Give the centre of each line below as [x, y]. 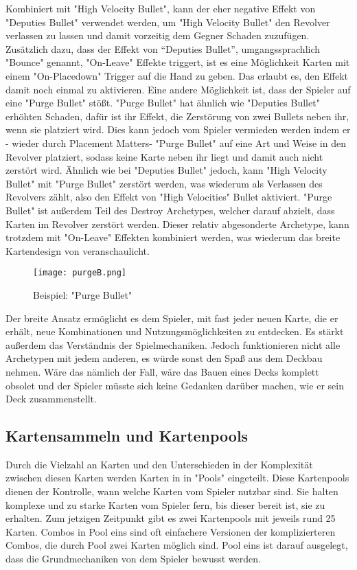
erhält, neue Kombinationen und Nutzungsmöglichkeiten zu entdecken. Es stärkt [175, 331]
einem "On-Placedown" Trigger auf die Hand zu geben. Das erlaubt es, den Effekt [177, 75]
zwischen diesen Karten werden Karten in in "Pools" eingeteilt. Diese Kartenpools [177, 478]
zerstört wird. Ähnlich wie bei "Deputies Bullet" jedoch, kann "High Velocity [166, 170]
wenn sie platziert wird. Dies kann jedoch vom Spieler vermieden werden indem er [178, 129]
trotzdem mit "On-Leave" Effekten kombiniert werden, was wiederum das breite [173, 237]
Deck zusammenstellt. [51, 399]
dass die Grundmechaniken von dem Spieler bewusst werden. [133, 559]
